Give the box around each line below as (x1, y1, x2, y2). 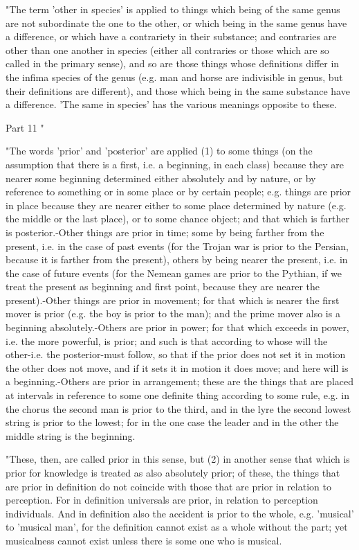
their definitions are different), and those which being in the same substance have (6, 83, 350, 98)
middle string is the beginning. (6, 428, 136, 443)
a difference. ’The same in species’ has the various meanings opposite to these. (6, 97, 337, 112)
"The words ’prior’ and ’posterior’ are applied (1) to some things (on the (6, 143, 313, 158)
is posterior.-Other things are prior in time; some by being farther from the (6, 224, 324, 239)
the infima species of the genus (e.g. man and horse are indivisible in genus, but (6, 69, 343, 84)
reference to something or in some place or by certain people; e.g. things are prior (6, 184, 351, 199)
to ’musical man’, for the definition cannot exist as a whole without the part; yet (6, 520, 348, 534)
